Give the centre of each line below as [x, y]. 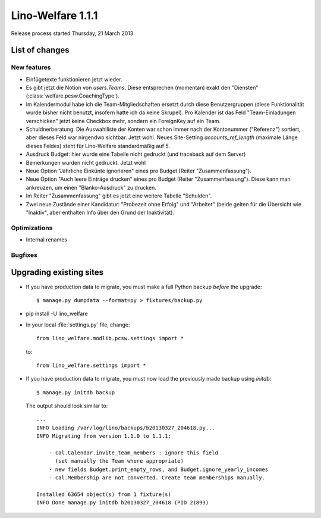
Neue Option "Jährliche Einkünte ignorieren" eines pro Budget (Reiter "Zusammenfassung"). [139, 171]
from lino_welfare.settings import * [92, 365]
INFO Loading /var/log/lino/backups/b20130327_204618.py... [126, 428]
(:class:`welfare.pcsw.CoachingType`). [73, 96]
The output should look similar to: [67, 406]
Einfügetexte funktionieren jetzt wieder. [74, 79]
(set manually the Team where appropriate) [119, 461]
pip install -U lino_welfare [57, 314]
